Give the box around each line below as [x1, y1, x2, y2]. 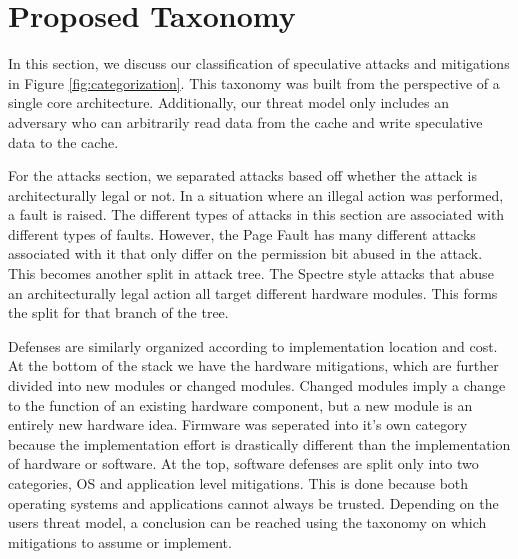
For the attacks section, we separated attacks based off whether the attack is [8, 165, 477, 186]
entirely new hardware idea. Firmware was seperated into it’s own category [8, 414, 468, 435]
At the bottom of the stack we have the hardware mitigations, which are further [8, 355, 499, 376]
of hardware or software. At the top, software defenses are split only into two [8, 453, 479, 474]
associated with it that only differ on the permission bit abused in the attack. [8, 243, 483, 264]
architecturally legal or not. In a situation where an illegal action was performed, [8, 184, 504, 205]
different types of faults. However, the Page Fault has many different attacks [8, 223, 476, 244]
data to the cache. [8, 131, 119, 152]
